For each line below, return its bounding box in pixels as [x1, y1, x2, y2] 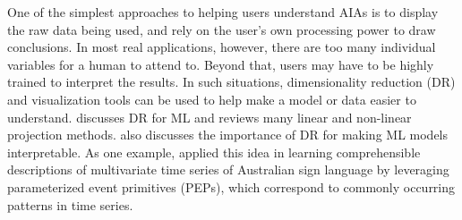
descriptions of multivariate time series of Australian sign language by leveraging [7, 160, 449, 179]
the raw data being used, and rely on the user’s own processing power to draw [7, 20, 436, 38]
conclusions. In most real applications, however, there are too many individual [7, 38, 436, 56]
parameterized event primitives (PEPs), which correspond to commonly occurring [7, 177, 456, 196]
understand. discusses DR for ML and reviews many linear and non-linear [7, 107, 412, 126]
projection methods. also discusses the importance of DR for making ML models [7, 125, 449, 144]
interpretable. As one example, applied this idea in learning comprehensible [7, 142, 421, 161]
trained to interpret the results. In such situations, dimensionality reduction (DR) [7, 72, 456, 91]
